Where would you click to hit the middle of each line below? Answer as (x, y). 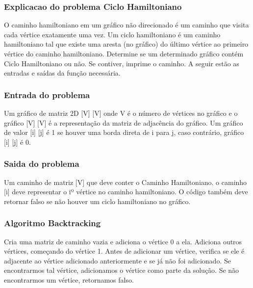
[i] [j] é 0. (17, 142)
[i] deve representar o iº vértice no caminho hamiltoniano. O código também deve (126, 192)
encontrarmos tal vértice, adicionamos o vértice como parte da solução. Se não (122, 270)
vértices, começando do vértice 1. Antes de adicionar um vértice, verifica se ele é (124, 251)
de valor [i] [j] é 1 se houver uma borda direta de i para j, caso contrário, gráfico (124, 132)
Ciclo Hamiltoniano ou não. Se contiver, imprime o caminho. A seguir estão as (122, 63)
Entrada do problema (47, 94)
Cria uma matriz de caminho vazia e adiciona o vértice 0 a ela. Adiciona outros (123, 241)
